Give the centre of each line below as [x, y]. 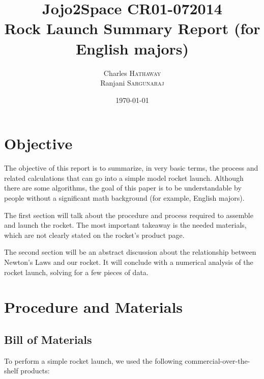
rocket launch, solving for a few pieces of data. [76, 272]
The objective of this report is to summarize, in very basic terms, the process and [131, 168]
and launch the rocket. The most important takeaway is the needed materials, [125, 225]
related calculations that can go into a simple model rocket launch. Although [124, 178]
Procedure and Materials [94, 307]
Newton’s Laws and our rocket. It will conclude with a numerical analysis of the [129, 262]
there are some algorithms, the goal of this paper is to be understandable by [123, 188]
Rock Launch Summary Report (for [132, 28]
